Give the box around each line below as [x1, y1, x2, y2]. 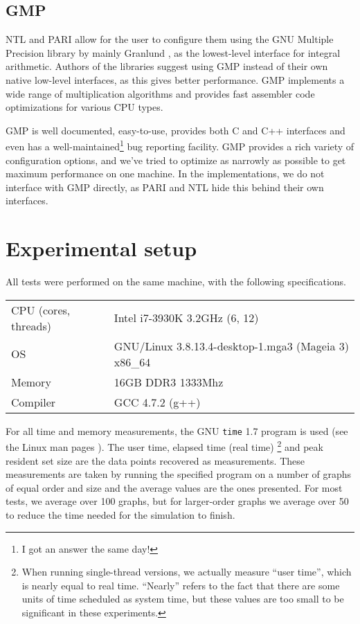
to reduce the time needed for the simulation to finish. [6, 507, 235, 522]
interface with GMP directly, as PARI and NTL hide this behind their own [6, 179, 324, 194]
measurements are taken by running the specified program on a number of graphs [6, 467, 352, 481]
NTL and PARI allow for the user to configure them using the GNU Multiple [6, 32, 334, 46]
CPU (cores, [11, 301, 71, 318]
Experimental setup [6, 234, 197, 262]
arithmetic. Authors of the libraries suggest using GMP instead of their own [6, 59, 328, 73]
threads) [11, 317, 51, 334]
